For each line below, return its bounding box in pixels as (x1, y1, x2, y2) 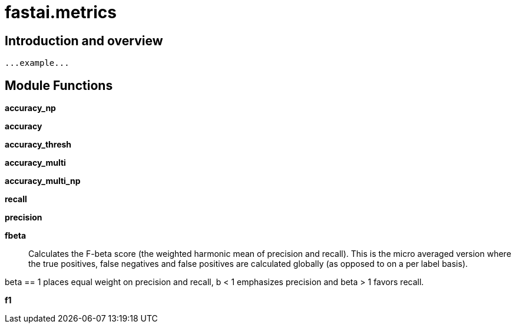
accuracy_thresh (5, 139, 72, 150)
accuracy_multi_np (5, 176, 81, 186)
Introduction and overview (5, 33, 163, 48)
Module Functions (5, 78, 113, 93)
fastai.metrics (5, 2, 117, 22)
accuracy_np (5, 103, 56, 113)
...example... (5, 58, 70, 68)
